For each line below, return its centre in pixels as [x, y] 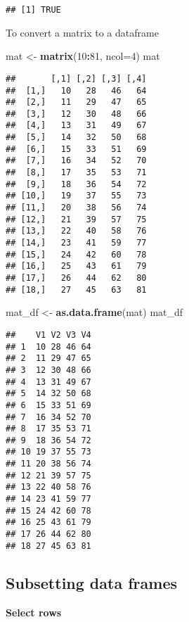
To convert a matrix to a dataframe [82, 32]
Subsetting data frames [91, 582]
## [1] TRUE [33, 10]
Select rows [34, 612]
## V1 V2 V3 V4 [48, 335]
